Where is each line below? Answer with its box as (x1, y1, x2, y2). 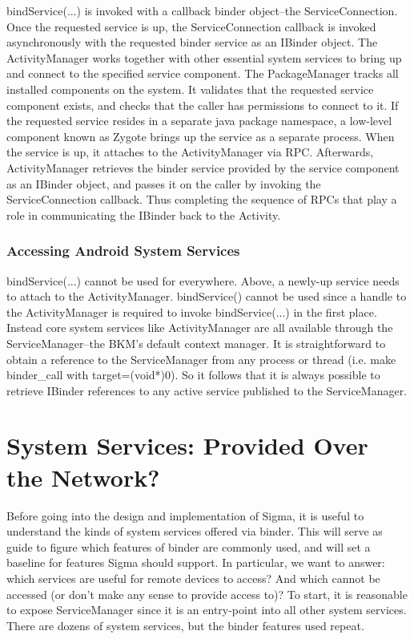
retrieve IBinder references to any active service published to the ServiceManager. (6, 382, 408, 398)
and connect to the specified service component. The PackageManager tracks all (6, 65, 399, 82)
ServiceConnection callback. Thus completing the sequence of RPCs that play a (6, 191, 397, 208)
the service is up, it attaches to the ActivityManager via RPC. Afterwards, (6, 144, 374, 160)
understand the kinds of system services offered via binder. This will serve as (6, 523, 383, 540)
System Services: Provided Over (6, 429, 368, 462)
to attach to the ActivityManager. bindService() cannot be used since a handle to (6, 288, 407, 305)
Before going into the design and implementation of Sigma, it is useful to (6, 507, 364, 524)
